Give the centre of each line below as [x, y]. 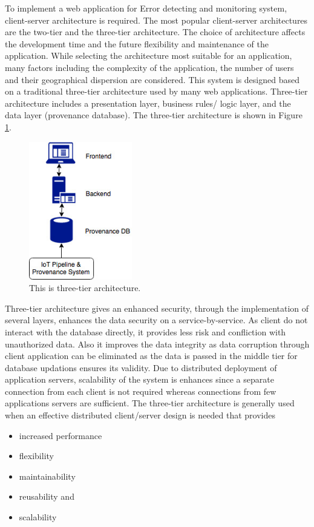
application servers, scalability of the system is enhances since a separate [139, 379]
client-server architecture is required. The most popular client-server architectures [156, 20]
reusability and [47, 496]
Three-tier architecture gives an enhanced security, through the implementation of [157, 308]
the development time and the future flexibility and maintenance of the [137, 43]
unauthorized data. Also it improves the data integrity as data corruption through [157, 344]
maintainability [47, 476]
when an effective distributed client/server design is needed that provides [140, 415]
